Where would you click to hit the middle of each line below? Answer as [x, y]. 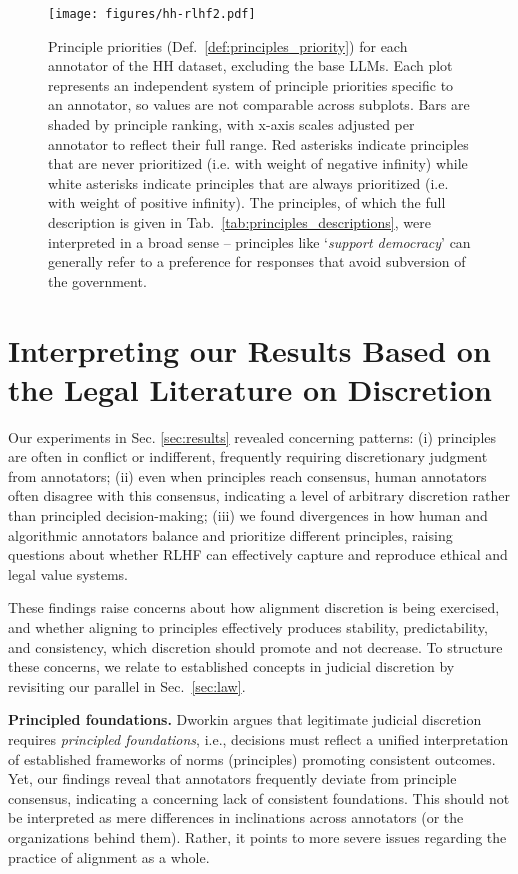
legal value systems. [68, 573]
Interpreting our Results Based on [249, 349]
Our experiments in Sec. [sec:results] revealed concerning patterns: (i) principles [252, 436]
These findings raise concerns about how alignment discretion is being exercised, [254, 607]
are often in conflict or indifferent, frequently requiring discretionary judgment [248, 456]
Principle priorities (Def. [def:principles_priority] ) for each [228, 45]
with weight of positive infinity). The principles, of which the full [247, 202]
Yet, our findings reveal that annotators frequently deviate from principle [232, 778]
